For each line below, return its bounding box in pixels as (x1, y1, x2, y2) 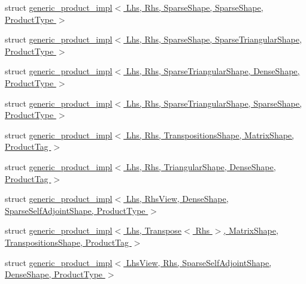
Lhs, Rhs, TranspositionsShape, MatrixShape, (126, 128, 294, 141)
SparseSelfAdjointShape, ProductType (5, 204, 146, 216)
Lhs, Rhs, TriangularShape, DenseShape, (126, 160, 276, 173)
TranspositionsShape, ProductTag (5, 235, 129, 248)
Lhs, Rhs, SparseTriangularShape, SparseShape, (126, 96, 302, 109)
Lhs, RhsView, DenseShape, (126, 192, 229, 205)
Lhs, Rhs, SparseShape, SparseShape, (126, 1, 263, 13)
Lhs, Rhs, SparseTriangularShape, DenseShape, (126, 65, 300, 77)
